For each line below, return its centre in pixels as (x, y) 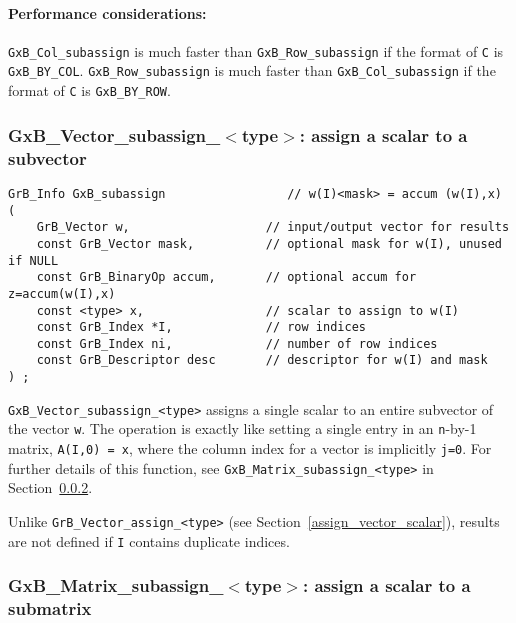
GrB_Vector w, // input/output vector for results (273, 227)
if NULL (33, 260)
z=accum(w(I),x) (62, 293)
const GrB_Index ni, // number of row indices (237, 343)
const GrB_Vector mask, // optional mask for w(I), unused (269, 243)
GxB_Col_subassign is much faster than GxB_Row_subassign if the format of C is (256, 50)
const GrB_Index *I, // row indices (201, 327)
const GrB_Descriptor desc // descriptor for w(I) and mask (262, 360)
